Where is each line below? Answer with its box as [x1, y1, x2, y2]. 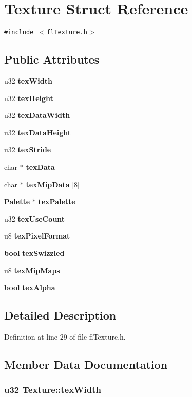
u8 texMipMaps [4, 265, 60, 275]
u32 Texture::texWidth [4, 383, 101, 396]
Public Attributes [4, 51, 100, 67]
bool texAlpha [4, 282, 55, 293]
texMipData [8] [26, 178, 80, 189]
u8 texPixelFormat [4, 230, 70, 241]
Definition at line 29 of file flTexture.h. [4, 331, 126, 342]
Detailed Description [4, 307, 117, 323]
